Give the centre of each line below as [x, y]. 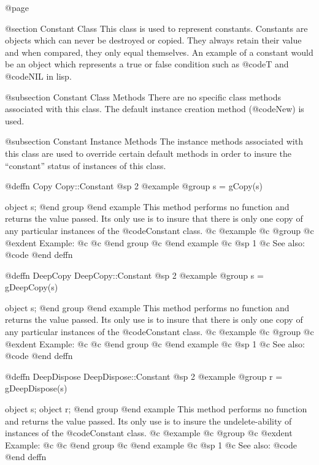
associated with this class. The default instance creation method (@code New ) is [155, 109]
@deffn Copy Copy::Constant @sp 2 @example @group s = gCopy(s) [134, 186]
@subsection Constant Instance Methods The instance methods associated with [154, 141]
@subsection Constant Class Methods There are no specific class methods [143, 96]
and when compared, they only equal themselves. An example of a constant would [159, 52]
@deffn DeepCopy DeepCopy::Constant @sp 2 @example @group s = [134, 275]
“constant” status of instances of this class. [86, 165]
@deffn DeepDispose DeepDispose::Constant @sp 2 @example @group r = [144, 376]
